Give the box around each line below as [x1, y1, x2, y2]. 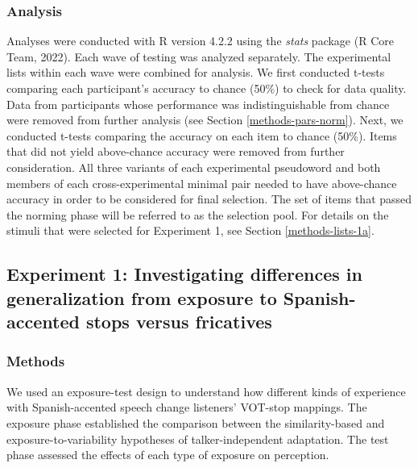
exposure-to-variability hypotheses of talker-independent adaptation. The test [6, 430, 389, 447]
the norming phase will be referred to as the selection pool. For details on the [6, 206, 389, 223]
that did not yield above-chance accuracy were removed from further [6, 143, 345, 160]
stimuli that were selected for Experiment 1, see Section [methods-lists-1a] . [6, 222, 375, 239]
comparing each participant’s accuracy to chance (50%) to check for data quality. [6, 80, 407, 96]
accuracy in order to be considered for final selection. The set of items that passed [6, 190, 412, 207]
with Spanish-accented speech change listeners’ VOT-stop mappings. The [6, 399, 367, 416]
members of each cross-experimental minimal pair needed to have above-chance [6, 174, 397, 191]
